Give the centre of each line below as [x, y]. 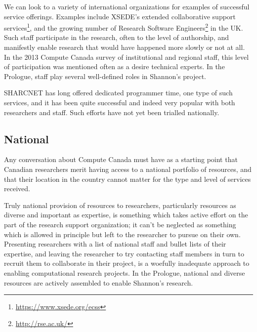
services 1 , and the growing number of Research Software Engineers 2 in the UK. [124, 27]
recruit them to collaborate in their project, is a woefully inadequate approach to [127, 263]
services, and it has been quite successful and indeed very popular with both [120, 102]
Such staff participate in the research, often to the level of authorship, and [117, 37]
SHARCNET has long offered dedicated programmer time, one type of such [118, 93]
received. [17, 188]
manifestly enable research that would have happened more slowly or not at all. [125, 47]
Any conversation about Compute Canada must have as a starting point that [121, 159]
